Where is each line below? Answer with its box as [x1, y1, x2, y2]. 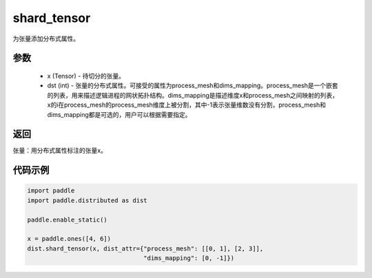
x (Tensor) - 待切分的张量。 [47, 72, 125, 80]
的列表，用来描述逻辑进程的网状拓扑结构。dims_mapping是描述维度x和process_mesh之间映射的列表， [47, 91, 339, 99]
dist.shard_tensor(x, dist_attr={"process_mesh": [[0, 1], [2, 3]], [27, 244, 264, 253]
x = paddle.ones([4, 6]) [27, 235, 112, 243]
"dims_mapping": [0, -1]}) [143, 255, 235, 262]
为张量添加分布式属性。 [12, 34, 79, 43]
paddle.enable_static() [27, 215, 108, 224]
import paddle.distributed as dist [27, 196, 147, 204]
